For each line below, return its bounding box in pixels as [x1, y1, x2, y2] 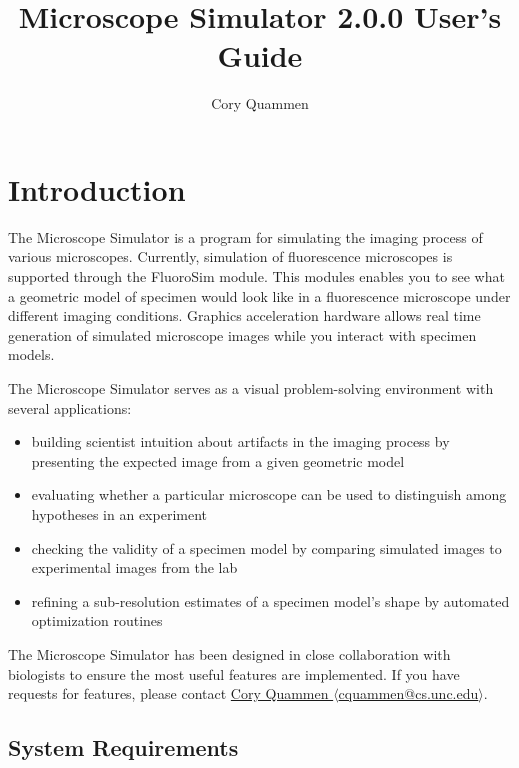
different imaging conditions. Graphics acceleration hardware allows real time [8, 305, 481, 326]
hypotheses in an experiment [31, 503, 207, 524]
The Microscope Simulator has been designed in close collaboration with [8, 643, 451, 664]
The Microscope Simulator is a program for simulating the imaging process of [8, 226, 483, 247]
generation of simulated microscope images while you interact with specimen [8, 324, 477, 345]
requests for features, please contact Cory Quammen [8, 683, 329, 704]
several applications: [8, 397, 132, 418]
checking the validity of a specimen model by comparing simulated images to [31, 537, 502, 558]
